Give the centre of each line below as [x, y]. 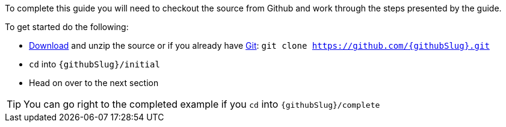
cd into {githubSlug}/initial [94, 64]
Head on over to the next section [94, 83]
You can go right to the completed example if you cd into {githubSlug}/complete [202, 104]
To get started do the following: [67, 27]
